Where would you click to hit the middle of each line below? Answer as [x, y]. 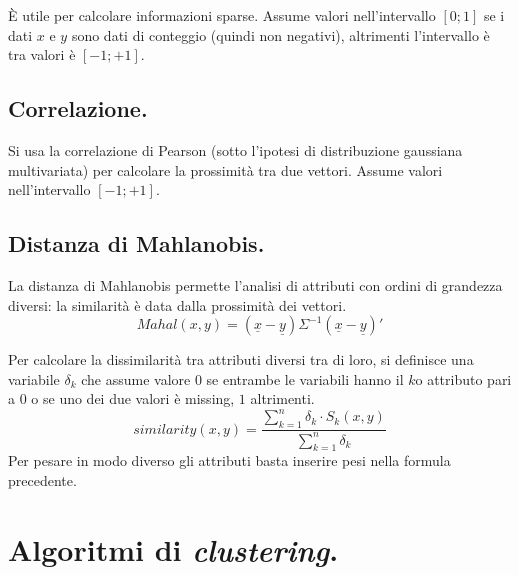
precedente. [42, 480]
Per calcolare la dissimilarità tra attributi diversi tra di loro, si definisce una [241, 359]
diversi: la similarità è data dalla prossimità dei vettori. [177, 304]
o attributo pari [463, 378]
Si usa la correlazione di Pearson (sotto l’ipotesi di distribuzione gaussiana [235, 149]
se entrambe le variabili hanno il [305, 378]
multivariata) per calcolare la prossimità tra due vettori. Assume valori [225, 169]
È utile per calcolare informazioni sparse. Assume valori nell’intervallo [222, 15]
